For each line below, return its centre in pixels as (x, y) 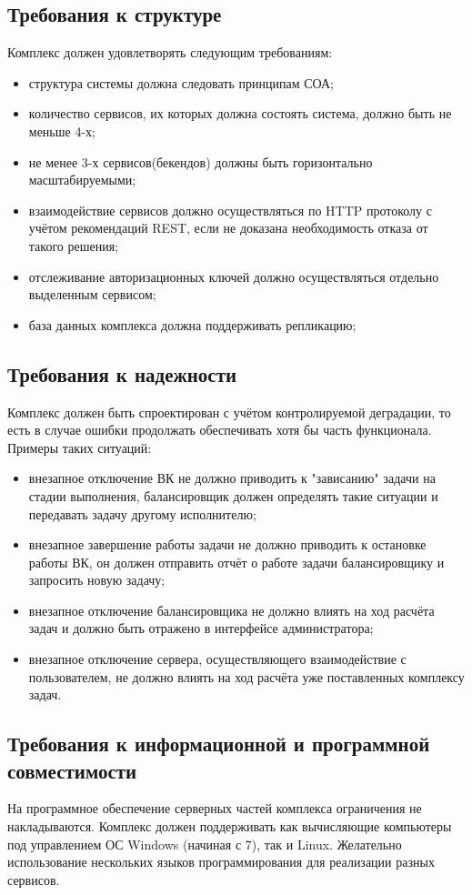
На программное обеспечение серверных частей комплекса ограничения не (215, 808)
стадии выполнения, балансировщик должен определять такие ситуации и (233, 495)
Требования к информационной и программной (219, 744)
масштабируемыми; (82, 180)
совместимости (72, 770)
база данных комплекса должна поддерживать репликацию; (192, 324)
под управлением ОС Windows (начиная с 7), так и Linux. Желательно (205, 844)
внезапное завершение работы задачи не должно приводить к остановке (227, 544)
